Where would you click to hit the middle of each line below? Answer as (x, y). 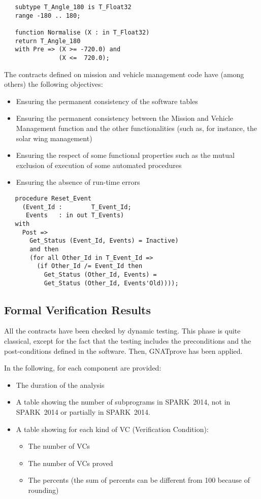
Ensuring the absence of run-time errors (78, 182)
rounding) (43, 490)
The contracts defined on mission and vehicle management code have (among (124, 74)
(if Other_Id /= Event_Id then (90, 266)
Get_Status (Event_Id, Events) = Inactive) (104, 241)
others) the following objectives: (54, 84)
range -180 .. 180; (48, 15)
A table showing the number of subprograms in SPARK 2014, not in (123, 402)
